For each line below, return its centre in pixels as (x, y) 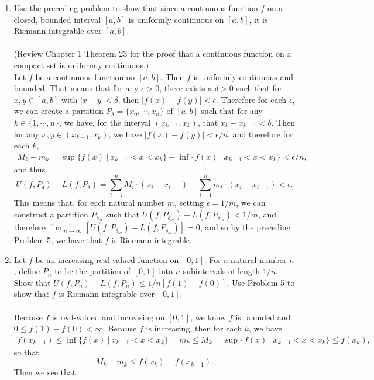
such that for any (232, 111)
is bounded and (263, 317)
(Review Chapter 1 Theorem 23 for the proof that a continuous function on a (152, 53)
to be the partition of (93, 271)
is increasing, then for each (194, 328)
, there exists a (186, 88)
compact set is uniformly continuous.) (81, 65)
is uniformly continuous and (243, 76)
